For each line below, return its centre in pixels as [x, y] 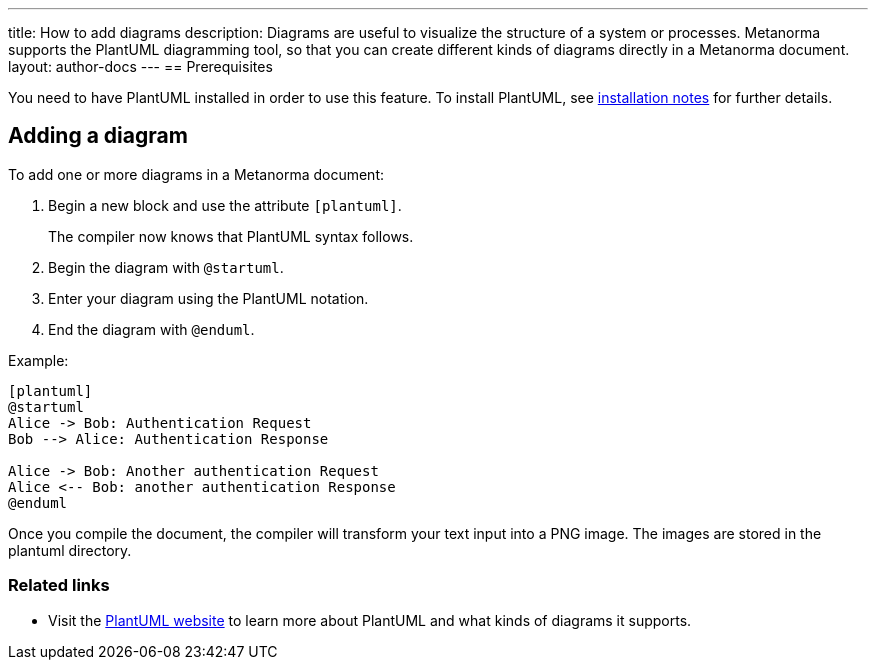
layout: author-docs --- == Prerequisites [140, 66]
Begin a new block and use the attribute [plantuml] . [225, 205]
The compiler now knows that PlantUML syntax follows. [231, 236]
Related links [59, 585]
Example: [38, 360]
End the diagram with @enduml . [151, 329]
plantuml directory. [70, 550]
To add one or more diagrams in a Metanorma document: [196, 174]
